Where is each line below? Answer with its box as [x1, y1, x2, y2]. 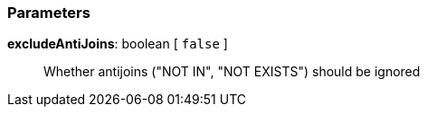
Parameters [7, 4, 90, 22]
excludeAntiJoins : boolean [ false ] [7, 36, 228, 52]
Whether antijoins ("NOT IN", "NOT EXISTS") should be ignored [43, 64, 421, 80]
